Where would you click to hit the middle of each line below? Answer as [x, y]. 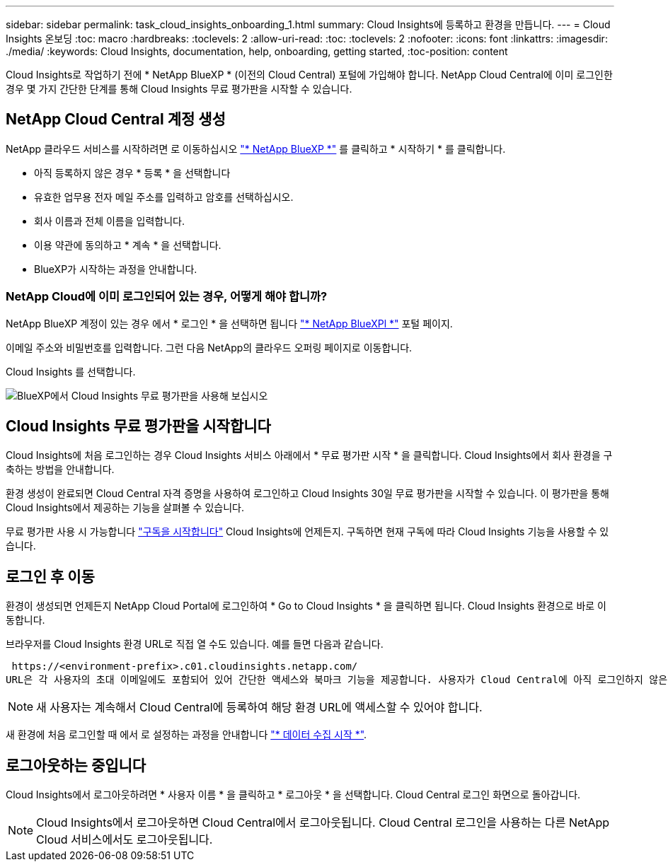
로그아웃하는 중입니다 [76, 765]
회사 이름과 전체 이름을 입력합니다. [109, 221]
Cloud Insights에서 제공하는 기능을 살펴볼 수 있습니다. [125, 508]
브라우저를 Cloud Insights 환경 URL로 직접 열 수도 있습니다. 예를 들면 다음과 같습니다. [195, 644]
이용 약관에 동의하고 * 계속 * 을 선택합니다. [128, 245]
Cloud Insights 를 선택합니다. [71, 371]
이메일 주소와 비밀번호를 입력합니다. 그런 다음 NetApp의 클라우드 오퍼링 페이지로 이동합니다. [209, 347]
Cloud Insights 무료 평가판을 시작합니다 [138, 426]
